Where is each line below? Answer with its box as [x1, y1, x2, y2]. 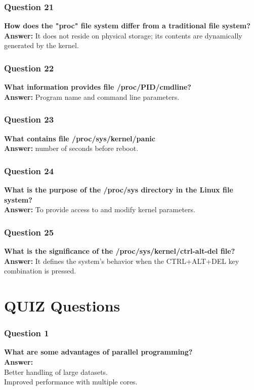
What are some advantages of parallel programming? [4, 346, 193, 357]
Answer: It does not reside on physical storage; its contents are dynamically [4, 30, 242, 41]
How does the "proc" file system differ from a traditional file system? [4, 20, 250, 31]
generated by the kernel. [4, 40, 79, 51]
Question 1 [4, 327, 49, 339]
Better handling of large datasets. [4, 366, 108, 377]
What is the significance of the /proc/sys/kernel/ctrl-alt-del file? [4, 246, 235, 256]
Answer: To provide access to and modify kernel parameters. [4, 204, 195, 215]
